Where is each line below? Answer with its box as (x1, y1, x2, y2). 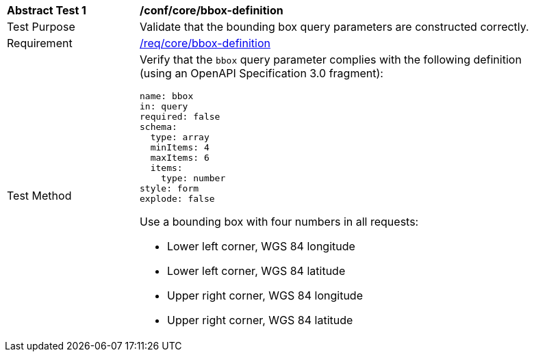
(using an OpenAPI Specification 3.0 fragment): (140, 66, 383, 80)
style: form (140, 183, 199, 194)
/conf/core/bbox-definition (140, 3, 283, 17)
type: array (150, 132, 209, 142)
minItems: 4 (150, 142, 209, 153)
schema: (140, 122, 177, 132)
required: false (140, 111, 220, 122)
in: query (140, 101, 188, 111)
